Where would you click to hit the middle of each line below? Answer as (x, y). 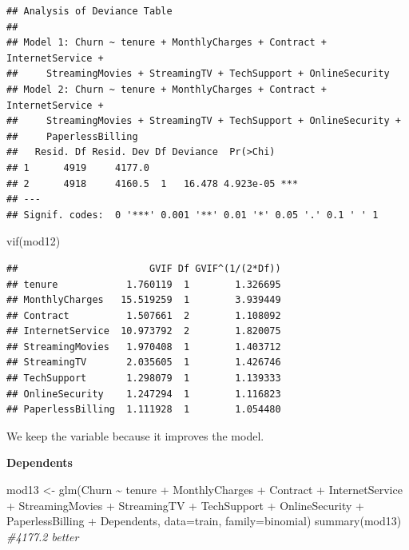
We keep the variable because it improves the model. (135, 435)
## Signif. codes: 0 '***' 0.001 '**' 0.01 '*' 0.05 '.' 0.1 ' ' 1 (193, 215)
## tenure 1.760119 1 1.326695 (144, 284)
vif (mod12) (34, 241)
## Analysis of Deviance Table (89, 11)
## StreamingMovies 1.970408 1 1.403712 (144, 347)
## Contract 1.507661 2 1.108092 (144, 315)
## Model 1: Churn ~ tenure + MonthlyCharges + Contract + (167, 43)
